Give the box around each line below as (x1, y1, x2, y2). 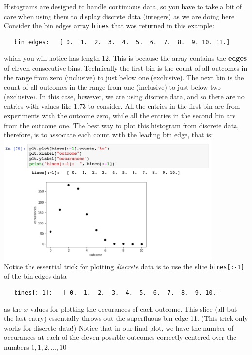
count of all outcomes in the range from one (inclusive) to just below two (4, 82, 221, 92)
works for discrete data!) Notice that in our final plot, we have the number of (4, 322, 234, 333)
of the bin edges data (4, 271, 67, 281)
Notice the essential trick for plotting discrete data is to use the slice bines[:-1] (4, 261, 245, 271)
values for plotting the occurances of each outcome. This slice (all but (30, 303, 237, 314)
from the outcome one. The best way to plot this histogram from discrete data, (4, 120, 239, 130)
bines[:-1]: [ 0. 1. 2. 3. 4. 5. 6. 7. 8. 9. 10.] (14, 289, 219, 297)
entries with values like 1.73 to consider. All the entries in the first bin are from (4, 101, 240, 111)
